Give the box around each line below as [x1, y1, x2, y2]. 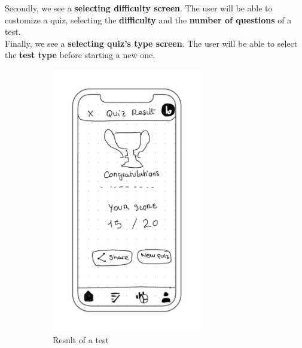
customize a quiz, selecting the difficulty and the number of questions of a [5, 13, 292, 26]
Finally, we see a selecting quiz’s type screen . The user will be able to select [5, 37, 298, 49]
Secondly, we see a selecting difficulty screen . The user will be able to [5, 2, 273, 14]
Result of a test [53, 333, 109, 346]
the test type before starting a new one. [5, 49, 155, 61]
